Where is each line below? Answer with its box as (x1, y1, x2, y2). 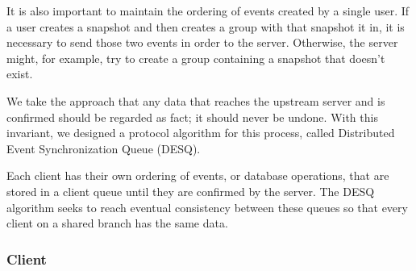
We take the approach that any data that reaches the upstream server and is (6, 92, 385, 109)
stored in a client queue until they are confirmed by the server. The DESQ (6, 182, 375, 199)
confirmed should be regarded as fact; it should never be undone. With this (6, 108, 378, 125)
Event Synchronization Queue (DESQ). (6, 140, 201, 156)
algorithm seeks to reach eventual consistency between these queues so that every (6, 198, 408, 215)
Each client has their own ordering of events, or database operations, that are (6, 167, 389, 184)
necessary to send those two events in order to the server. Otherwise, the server (6, 34, 398, 51)
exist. (6, 65, 33, 82)
